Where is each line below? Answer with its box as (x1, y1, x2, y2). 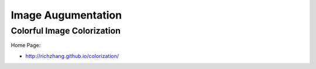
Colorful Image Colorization (11, 26, 121, 36)
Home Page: (11, 42, 41, 49)
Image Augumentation (11, 9, 122, 21)
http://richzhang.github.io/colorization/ (25, 52, 119, 59)
